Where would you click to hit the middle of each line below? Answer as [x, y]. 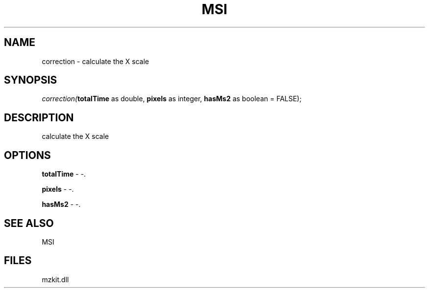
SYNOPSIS [31, 80]
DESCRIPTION [39, 117]
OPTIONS [27, 155]
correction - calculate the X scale [95, 61]
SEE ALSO [29, 223]
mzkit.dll [55, 279]
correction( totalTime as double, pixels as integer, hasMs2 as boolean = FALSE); [172, 99]
